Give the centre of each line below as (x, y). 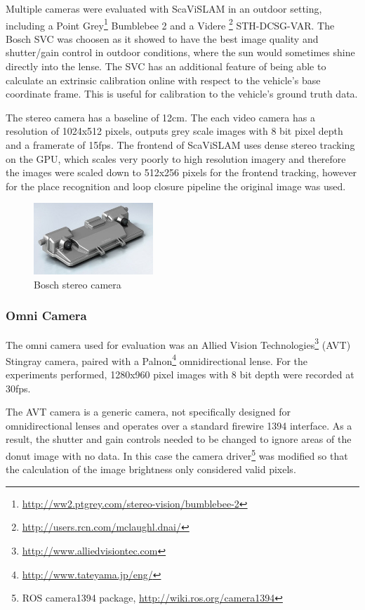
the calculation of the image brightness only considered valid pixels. (151, 469)
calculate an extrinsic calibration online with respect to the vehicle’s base (163, 80)
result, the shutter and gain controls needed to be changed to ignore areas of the (179, 439)
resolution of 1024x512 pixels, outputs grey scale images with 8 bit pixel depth (174, 131)
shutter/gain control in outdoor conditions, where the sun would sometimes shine (180, 52)
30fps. (18, 388)
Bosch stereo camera (78, 284)
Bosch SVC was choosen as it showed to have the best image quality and (162, 38)
